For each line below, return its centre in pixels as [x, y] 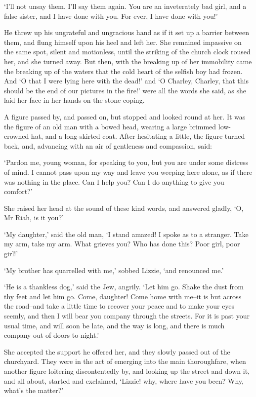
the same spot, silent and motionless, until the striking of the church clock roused [127, 52]
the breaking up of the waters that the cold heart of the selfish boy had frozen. [123, 71]
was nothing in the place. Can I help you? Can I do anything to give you [114, 181]
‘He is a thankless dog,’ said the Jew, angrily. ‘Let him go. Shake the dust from [124, 287]
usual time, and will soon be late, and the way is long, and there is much [114, 325]
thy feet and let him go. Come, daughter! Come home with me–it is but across [123, 296]
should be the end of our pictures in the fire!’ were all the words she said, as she [125, 90]
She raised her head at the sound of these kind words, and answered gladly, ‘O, [124, 208]
